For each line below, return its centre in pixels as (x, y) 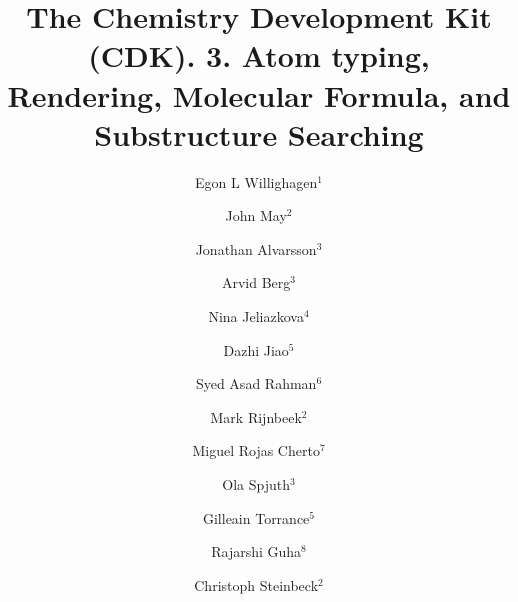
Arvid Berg (256, 282)
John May (256, 215)
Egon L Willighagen (256, 181)
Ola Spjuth (256, 484)
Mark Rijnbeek (256, 416)
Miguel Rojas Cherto (256, 450)
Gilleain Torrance (256, 517)
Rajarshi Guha (256, 551)
